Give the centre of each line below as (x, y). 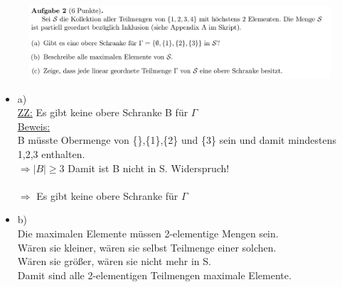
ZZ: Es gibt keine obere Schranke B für (103, 112)
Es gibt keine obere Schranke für (107, 195)
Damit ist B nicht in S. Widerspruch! (149, 168)
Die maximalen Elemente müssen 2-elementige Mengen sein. (148, 233)
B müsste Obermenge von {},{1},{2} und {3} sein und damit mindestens (177, 140)
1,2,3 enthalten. (51, 154)
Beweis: (34, 126)
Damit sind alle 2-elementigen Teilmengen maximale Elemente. (154, 275)
